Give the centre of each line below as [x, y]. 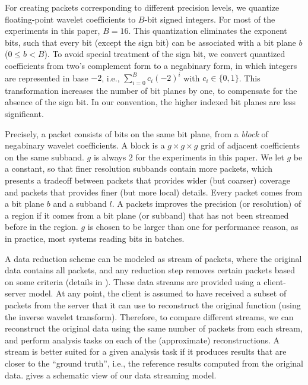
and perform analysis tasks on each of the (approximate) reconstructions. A [142, 340]
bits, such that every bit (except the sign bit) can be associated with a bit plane [150, 42]
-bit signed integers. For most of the [210, 19]
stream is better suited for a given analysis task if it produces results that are [146, 351]
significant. [24, 114]
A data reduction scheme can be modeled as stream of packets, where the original [153, 258]
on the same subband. [45, 157]
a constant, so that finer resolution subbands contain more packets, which [139, 168]
